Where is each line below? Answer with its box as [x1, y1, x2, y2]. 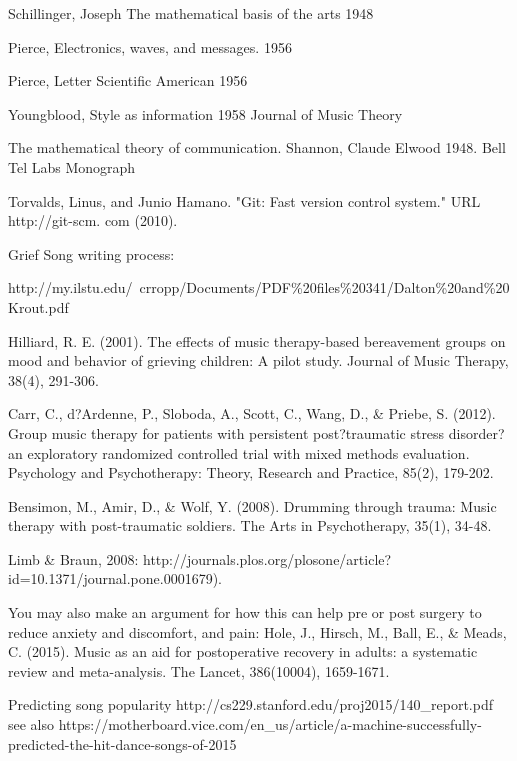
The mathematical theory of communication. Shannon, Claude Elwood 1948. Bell [8, 137, 506, 158]
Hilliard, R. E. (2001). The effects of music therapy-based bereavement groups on [8, 330, 506, 351]
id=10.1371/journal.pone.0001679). [8, 568, 222, 589]
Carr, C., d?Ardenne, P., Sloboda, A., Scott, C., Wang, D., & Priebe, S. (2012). [8, 403, 496, 424]
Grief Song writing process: [8, 243, 175, 264]
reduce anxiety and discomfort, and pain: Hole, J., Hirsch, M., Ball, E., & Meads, [8, 621, 507, 642]
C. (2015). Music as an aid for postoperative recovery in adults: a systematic [8, 641, 478, 662]
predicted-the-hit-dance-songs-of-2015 [8, 733, 237, 754]
